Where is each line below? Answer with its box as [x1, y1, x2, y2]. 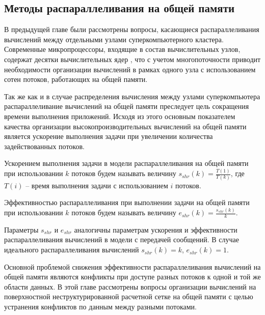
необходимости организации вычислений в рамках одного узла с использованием [4, 64, 256, 74]
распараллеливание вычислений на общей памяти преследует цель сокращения [4, 101, 249, 111]
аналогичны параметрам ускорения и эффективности [74, 224, 237, 235]
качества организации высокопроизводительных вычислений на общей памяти [4, 121, 247, 131]
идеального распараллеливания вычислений [4, 244, 139, 255]
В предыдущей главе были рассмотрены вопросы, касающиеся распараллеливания [4, 24, 259, 35]
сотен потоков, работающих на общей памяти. [4, 74, 148, 84]
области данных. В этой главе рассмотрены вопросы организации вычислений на [4, 281, 256, 292]
